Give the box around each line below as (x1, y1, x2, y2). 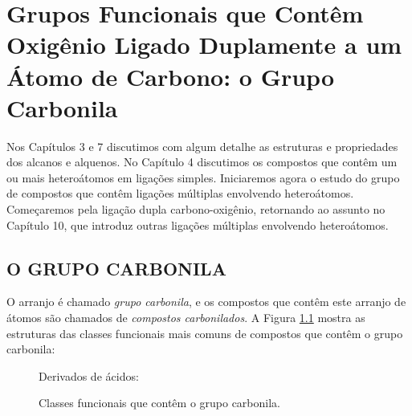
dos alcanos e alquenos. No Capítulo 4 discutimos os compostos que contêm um (6, 153, 398, 170)
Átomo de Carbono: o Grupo (6, 59, 334, 92)
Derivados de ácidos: (39, 367, 139, 384)
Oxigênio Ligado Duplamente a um (6, 28, 402, 61)
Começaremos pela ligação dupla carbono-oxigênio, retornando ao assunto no (6, 201, 385, 218)
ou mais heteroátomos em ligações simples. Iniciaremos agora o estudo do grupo (6, 169, 400, 186)
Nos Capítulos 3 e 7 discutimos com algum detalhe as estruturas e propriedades (6, 137, 398, 154)
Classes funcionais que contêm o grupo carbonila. (39, 394, 280, 411)
